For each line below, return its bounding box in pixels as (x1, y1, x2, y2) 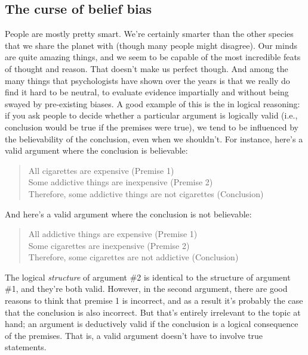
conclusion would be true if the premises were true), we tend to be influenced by (5, 120, 298, 133)
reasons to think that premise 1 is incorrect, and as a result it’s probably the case (5, 294, 303, 307)
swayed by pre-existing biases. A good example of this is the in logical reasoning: (5, 97, 300, 110)
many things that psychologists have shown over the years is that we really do (5, 74, 290, 86)
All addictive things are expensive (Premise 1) (28, 228, 198, 240)
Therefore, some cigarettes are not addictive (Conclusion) (28, 251, 239, 263)
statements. (5, 341, 47, 353)
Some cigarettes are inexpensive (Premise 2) (28, 239, 190, 251)
